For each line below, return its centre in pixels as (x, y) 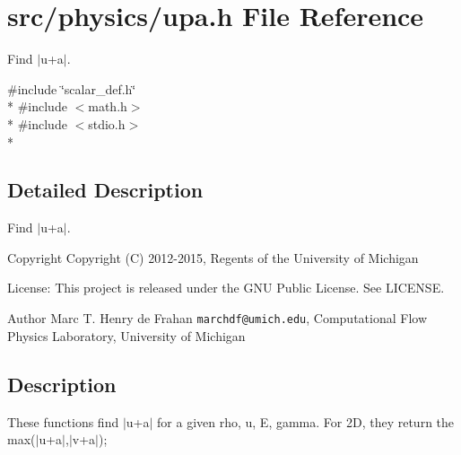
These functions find (63, 421)
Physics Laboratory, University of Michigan (126, 335)
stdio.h (107, 123)
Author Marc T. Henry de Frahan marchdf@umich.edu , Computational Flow (217, 318)
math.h (108, 106)
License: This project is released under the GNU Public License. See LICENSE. (226, 288)
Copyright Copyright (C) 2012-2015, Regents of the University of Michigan (213, 257)
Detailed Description (105, 190)
